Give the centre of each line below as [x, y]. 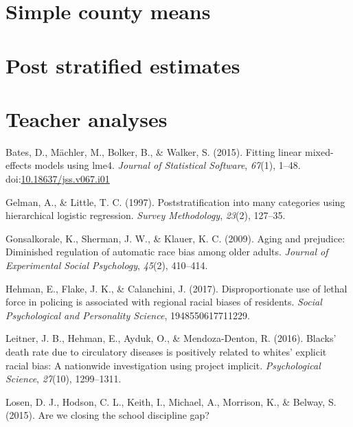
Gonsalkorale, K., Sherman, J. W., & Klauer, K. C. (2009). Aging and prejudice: [175, 238]
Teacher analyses [87, 118]
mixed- [319, 151]
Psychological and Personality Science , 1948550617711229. [128, 315]
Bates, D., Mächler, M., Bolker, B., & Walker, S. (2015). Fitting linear [154, 151]
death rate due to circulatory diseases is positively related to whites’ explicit [166, 351]
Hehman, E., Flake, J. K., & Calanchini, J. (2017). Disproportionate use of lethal [176, 288]
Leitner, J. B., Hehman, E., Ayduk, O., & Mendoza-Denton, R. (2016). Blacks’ [171, 338]
